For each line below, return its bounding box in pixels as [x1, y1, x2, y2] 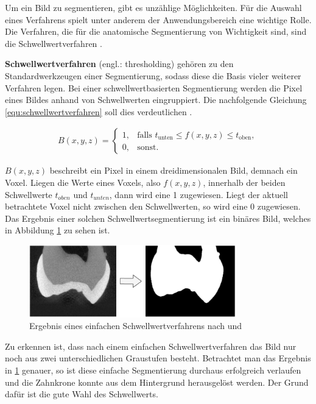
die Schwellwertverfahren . [5, 37, 102, 49]
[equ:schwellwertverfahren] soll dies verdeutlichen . [5, 105, 192, 118]
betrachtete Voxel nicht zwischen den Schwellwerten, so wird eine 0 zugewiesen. [5, 200, 301, 213]
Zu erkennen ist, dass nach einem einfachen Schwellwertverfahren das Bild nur [5, 339, 297, 352]
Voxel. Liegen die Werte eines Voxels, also [5, 175, 161, 188]
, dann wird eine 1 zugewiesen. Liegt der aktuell [109, 188, 288, 200]
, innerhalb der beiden [203, 175, 286, 188]
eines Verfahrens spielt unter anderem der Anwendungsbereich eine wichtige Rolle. [5, 13, 312, 26]
